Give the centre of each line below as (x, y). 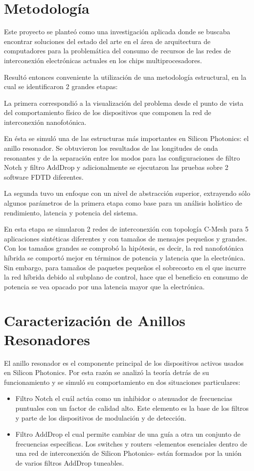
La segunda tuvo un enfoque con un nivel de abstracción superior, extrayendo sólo (127, 193)
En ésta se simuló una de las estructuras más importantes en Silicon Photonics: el (127, 138)
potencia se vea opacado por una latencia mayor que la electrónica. (104, 286)
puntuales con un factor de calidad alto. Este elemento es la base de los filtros (132, 408)
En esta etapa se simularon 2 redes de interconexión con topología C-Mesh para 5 (126, 229)
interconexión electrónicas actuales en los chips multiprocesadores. (103, 60)
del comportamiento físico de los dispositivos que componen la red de (108, 112)
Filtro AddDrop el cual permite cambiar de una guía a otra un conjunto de (128, 434)
